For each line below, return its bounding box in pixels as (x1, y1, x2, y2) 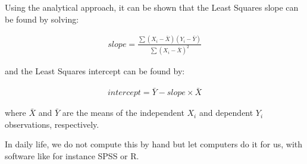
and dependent (199, 106, 253, 119)
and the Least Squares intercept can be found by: (5, 65, 185, 77)
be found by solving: (5, 12, 79, 25)
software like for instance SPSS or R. (5, 150, 139, 162)
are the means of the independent (62, 106, 184, 119)
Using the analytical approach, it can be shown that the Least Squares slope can (5, 1, 299, 13)
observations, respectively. (5, 118, 99, 130)
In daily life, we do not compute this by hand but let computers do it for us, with (5, 138, 303, 150)
